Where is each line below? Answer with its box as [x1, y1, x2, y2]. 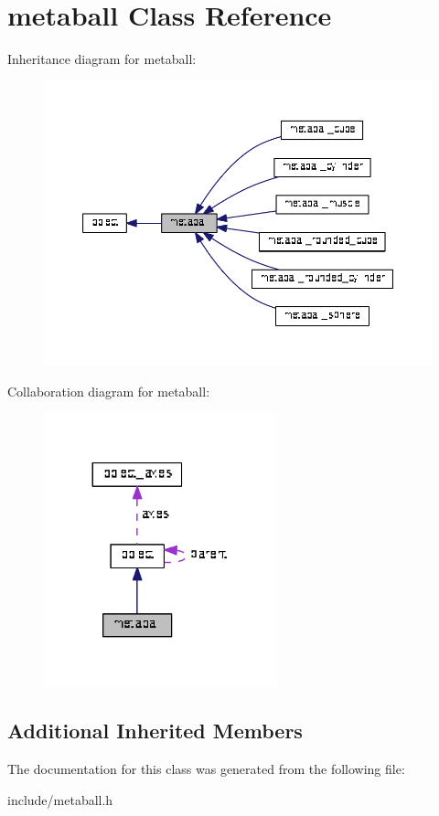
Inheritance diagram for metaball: [7, 49, 197, 69]
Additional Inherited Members [7, 716, 303, 745]
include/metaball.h [7, 790, 113, 809]
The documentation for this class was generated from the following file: [7, 759, 405, 779]
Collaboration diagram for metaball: [7, 382, 210, 400]
